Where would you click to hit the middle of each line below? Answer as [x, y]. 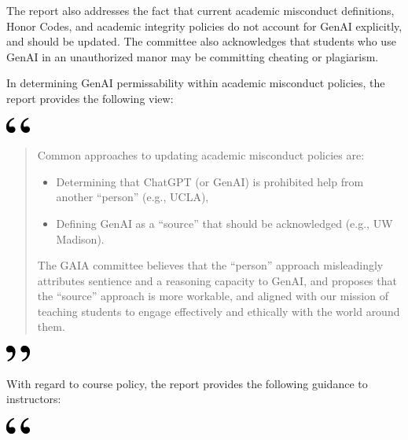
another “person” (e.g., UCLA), [132, 197]
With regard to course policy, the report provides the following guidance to [187, 383]
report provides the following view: [90, 98]
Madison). [80, 238]
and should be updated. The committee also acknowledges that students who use [201, 41]
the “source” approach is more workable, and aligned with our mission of [213, 296]
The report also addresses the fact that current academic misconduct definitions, [200, 10]
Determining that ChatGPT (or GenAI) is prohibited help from [210, 181]
